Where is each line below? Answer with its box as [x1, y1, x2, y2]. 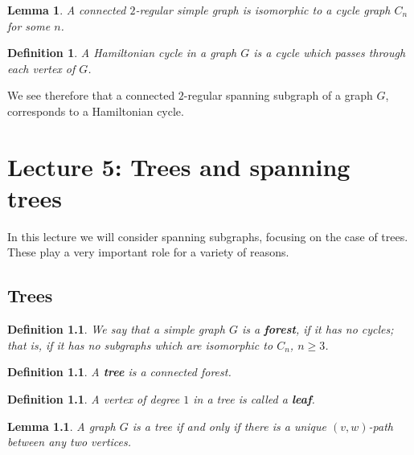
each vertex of [7, 59, 76, 76]
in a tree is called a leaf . [193, 391, 315, 408]
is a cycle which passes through [253, 44, 406, 61]
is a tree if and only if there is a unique [132, 417, 326, 434]
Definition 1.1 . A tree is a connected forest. [7, 363, 232, 380]
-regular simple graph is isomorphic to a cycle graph [135, 2, 391, 18]
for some [7, 17, 51, 34]
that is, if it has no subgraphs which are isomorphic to [7, 336, 273, 353]
